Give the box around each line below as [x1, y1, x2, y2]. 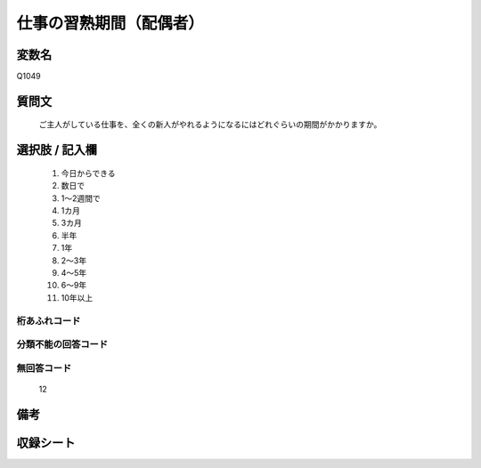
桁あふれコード [16, 314, 81, 327]
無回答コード [16, 361, 72, 374]
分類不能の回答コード [16, 338, 109, 351]
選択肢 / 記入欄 [16, 142, 98, 157]
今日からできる [61, 167, 116, 178]
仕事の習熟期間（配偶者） [16, 13, 205, 33]
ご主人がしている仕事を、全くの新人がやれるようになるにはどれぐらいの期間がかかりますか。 [38, 119, 382, 130]
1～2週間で [61, 192, 102, 204]
